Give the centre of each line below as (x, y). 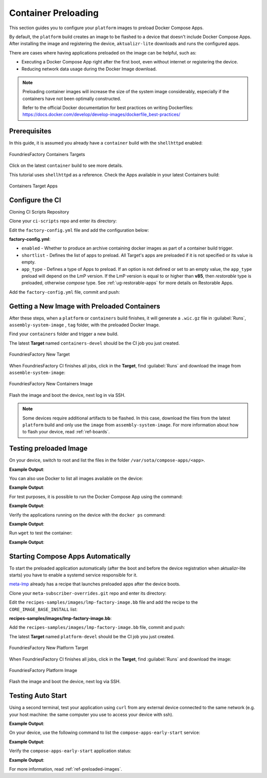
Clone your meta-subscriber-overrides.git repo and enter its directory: (88, 593)
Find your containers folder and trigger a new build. (64, 334)
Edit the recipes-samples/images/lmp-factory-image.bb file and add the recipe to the (103, 602)
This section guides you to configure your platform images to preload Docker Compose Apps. (106, 28)
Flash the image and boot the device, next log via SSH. (65, 681)
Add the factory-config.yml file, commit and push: (65, 292)
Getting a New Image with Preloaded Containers (85, 306)
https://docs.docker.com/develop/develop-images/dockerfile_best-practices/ (101, 114)
